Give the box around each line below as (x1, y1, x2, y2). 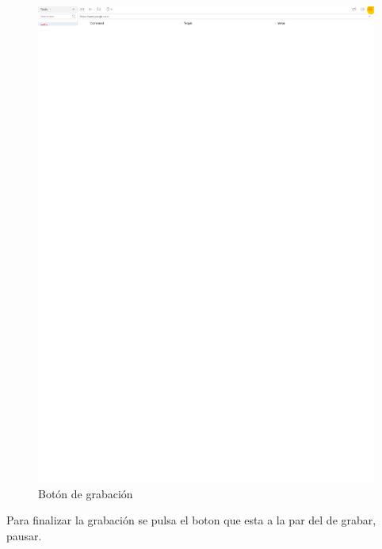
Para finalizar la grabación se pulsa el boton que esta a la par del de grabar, (6, 512, 376, 528)
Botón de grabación (38, 485, 133, 501)
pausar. (6, 527, 42, 543)
